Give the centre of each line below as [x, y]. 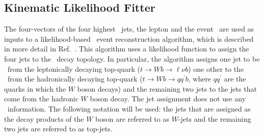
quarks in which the [35, 88]
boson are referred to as [132, 118]
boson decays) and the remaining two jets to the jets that [167, 88]
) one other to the [216, 68]
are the [235, 79]
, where [200, 79]
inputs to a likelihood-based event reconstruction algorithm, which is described [129, 38]
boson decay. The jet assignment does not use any [168, 99]
